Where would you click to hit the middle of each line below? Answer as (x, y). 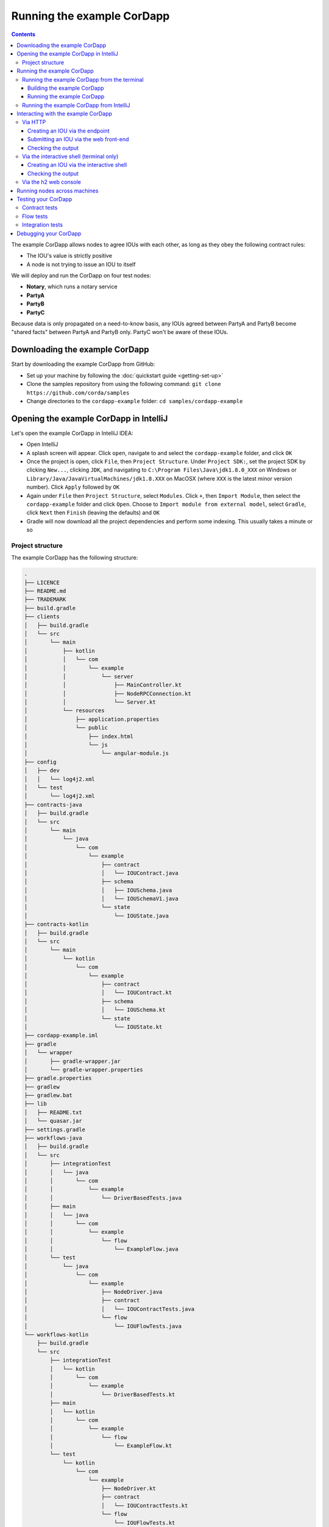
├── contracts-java (53, 804)
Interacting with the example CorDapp (65, 114)
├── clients (42, 617)
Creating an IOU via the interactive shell (77, 165)
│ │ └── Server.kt (90, 702)
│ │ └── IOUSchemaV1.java (101, 899)
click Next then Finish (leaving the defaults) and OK (93, 512)
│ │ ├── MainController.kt (103, 685)
